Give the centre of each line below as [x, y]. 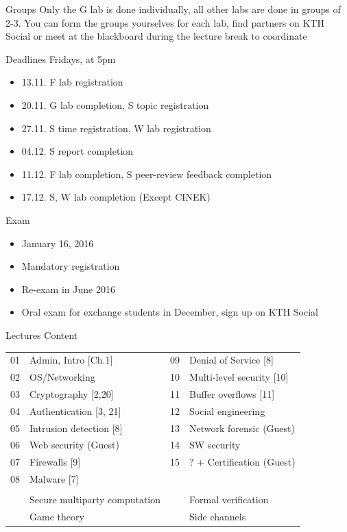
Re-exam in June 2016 [68, 289]
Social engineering [227, 410]
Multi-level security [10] [239, 377]
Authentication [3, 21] [75, 410]
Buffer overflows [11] [232, 393]
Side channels [218, 517]
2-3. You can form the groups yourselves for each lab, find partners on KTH [165, 22]
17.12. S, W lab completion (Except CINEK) [116, 197]
